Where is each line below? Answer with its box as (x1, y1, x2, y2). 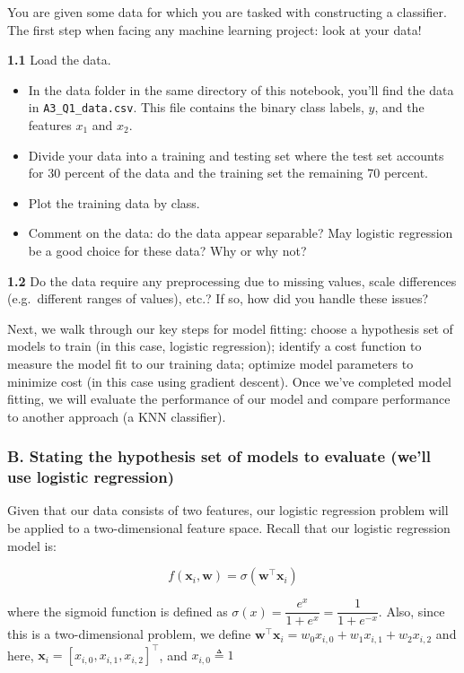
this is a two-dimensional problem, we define (7, 625, 251, 643)
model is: (7, 536, 57, 555)
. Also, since (378, 601, 445, 620)
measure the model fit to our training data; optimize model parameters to (7, 354, 414, 372)
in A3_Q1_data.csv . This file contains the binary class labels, (28, 98, 364, 117)
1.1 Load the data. (7, 50, 111, 69)
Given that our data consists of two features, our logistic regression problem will (7, 501, 449, 520)
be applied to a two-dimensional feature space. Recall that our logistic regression (7, 519, 451, 538)
